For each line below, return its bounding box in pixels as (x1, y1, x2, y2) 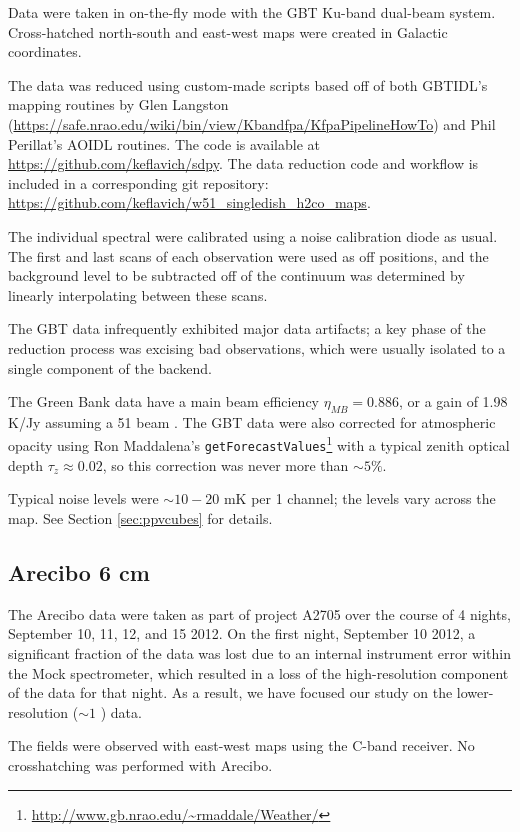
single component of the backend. (8, 357, 212, 378)
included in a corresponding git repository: (8, 172, 269, 193)
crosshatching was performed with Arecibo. (8, 754, 273, 775)
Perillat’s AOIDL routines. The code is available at (8, 133, 320, 154)
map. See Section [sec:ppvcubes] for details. (8, 507, 273, 528)
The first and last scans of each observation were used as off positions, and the (8, 245, 489, 266)
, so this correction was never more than (102, 454, 349, 475)
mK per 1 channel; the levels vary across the (223, 488, 496, 509)
